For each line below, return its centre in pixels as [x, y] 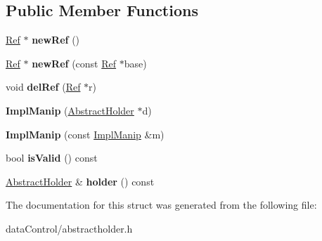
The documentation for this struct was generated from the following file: [161, 205]
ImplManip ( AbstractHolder [70, 110]
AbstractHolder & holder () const [80, 181]
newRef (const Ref [74, 63]
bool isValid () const [52, 158]
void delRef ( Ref [43, 87]
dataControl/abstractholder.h [69, 228]
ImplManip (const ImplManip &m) [85, 134]
